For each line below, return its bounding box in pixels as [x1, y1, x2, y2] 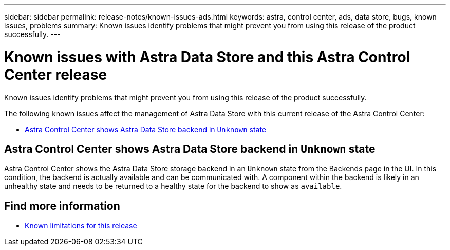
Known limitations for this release [25, 221, 137, 230]
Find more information [4, 199, 120, 212]
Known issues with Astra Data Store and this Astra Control [4, 48, 410, 66]
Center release [4, 65, 107, 83]
